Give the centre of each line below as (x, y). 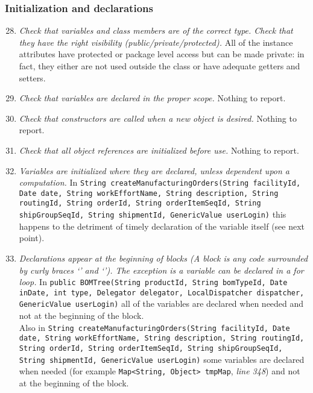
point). (32, 238)
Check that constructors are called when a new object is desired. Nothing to (158, 118)
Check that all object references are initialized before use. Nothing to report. (159, 150)
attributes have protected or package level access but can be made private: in (162, 54)
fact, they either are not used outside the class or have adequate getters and (160, 66)
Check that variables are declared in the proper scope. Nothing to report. (152, 98)
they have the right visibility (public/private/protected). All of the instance (156, 42)
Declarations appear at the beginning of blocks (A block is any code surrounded (163, 258)
